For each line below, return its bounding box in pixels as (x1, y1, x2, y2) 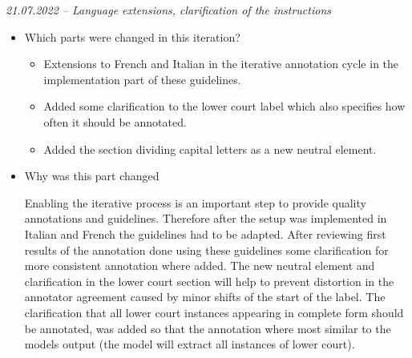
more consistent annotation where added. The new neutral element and (24, 257, 375, 274)
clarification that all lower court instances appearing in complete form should (24, 304, 404, 320)
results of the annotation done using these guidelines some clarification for (24, 241, 389, 258)
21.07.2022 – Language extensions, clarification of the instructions (6, 2, 331, 18)
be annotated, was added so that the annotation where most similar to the (24, 320, 391, 336)
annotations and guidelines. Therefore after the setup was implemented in (24, 210, 387, 227)
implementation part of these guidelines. (43, 70, 241, 87)
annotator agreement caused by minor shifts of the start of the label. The (24, 288, 386, 305)
